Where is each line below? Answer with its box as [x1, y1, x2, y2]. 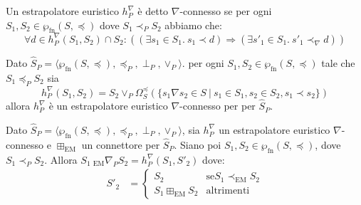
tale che [321, 56, 355, 70]
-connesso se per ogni [179, 4, 272, 18]
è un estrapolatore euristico [48, 98, 168, 113]
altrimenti [206, 185, 250, 196]
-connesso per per [179, 98, 256, 113]
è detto [137, 4, 169, 18]
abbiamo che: [164, 17, 222, 32]
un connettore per [81, 137, 160, 152]
